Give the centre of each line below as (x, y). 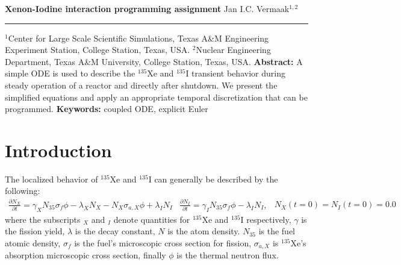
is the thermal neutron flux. (228, 255)
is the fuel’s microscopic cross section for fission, (163, 242)
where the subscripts (43, 219)
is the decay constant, (115, 231)
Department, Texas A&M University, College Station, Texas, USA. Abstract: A (154, 61)
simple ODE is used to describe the (70, 73)
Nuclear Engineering (233, 50)
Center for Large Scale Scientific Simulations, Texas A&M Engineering (138, 38)
